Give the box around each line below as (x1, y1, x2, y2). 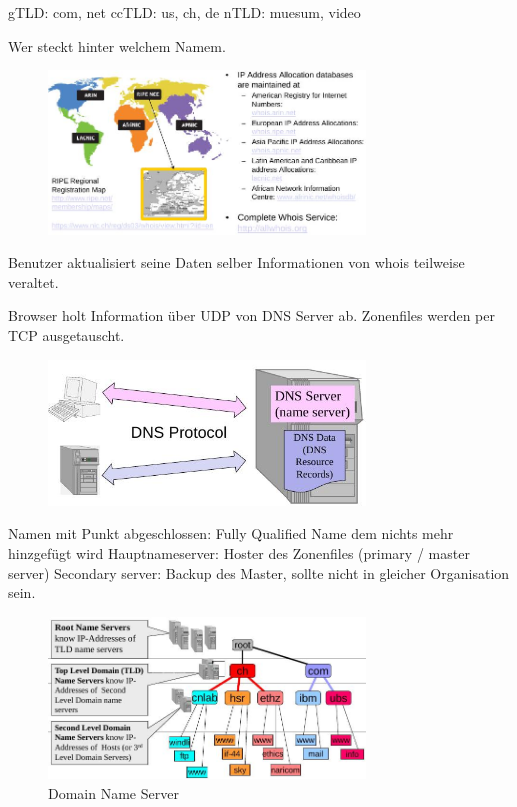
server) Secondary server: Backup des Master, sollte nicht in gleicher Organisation (8, 562, 510, 583)
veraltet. (8, 271, 59, 292)
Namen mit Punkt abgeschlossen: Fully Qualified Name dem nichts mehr (8, 523, 454, 544)
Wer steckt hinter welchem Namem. (8, 35, 226, 56)
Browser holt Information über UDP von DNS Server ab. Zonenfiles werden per (8, 305, 495, 326)
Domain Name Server (48, 782, 179, 803)
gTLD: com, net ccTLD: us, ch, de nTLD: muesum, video (8, 2, 361, 22)
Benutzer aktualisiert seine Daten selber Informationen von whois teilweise (8, 252, 465, 273)
